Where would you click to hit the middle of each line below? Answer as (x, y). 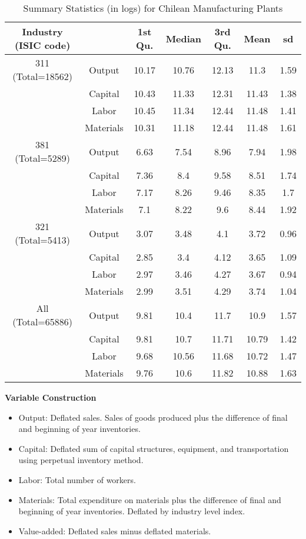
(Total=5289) (43, 158)
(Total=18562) (43, 76)
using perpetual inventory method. (81, 460)
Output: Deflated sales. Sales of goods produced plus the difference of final (153, 417)
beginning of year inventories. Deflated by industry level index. (132, 511)
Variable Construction (51, 397)
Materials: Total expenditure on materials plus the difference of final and (150, 499)
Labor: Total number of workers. (77, 479)
